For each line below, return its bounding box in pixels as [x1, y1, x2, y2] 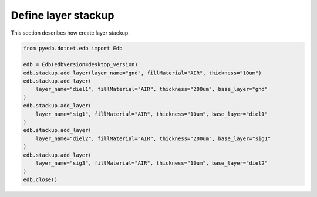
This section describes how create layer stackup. [11, 29, 130, 36]
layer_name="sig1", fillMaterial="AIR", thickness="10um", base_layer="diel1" [35, 110, 268, 117]
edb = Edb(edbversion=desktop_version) [23, 62, 138, 68]
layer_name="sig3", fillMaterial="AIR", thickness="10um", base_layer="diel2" [35, 160, 268, 167]
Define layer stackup [11, 9, 114, 22]
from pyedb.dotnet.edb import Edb [23, 45, 123, 52]
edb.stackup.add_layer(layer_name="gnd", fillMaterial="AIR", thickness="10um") [23, 69, 262, 76]
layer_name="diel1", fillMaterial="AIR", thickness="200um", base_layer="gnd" [35, 86, 268, 93]
